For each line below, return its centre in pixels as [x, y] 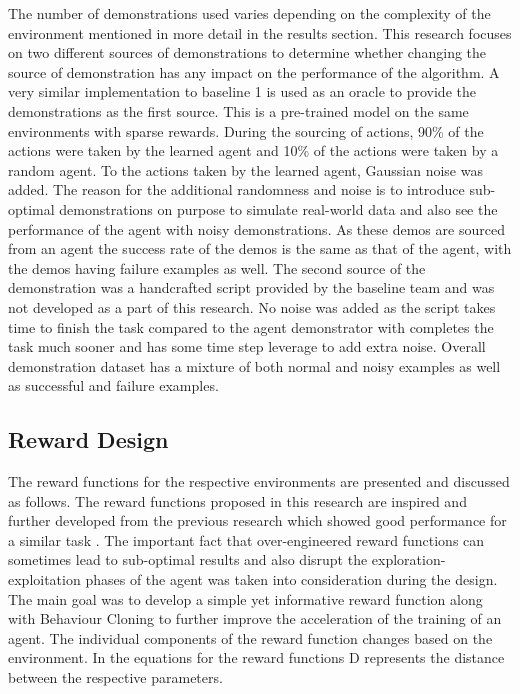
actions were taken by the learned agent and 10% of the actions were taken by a [253, 150]
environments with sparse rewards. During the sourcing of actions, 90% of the [246, 130]
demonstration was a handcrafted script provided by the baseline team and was [251, 287]
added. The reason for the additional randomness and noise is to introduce [236, 189]
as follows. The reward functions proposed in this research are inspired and [237, 500]
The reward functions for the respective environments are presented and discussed [259, 481]
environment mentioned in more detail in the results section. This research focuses [260, 32]
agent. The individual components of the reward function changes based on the [250, 637]
